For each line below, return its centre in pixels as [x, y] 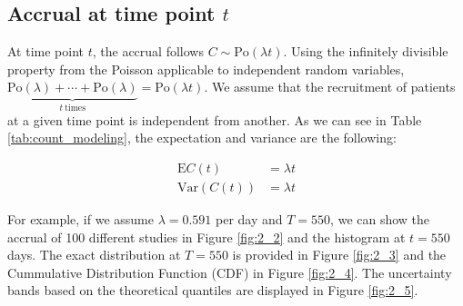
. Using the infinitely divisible [366, 51]
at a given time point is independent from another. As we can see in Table [215, 119]
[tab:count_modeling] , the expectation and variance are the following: [202, 138]
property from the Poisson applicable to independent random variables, [206, 69]
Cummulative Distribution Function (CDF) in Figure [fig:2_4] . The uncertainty [230, 272]
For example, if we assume [81, 219]
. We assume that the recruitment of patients [330, 87]
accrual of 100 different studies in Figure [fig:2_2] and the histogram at [206, 237]
